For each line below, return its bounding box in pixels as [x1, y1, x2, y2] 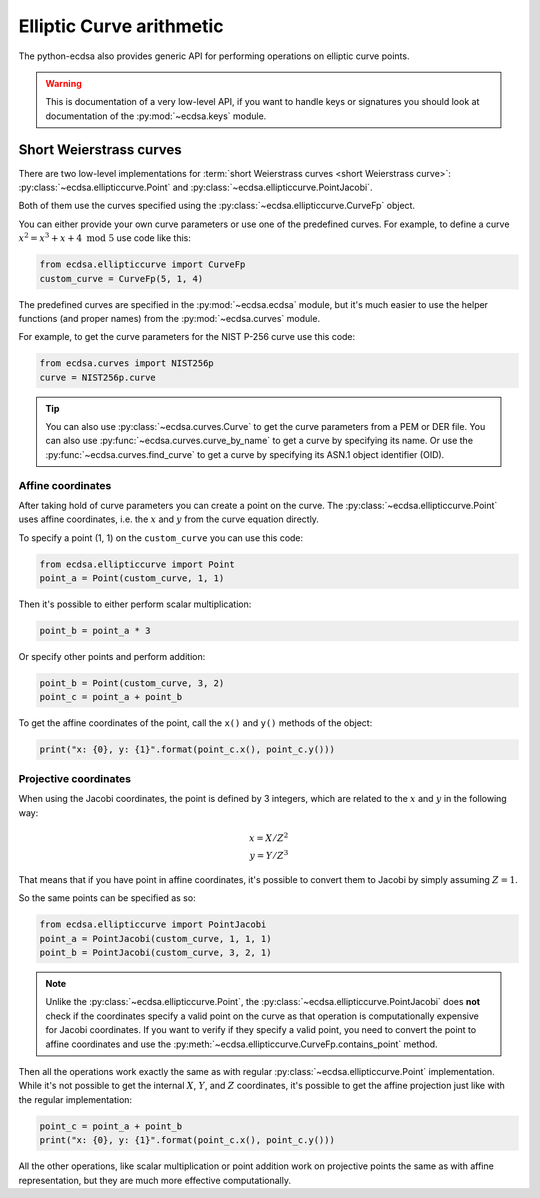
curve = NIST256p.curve [39, 371, 157, 383]
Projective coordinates [18, 771, 132, 785]
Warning [45, 77, 82, 89]
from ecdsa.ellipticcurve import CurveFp [39, 259, 246, 270]
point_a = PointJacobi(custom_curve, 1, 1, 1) [39, 933, 272, 944]
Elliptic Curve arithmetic [18, 15, 224, 37]
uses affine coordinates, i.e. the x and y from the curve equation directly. [18, 513, 320, 525]
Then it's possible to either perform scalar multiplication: [18, 598, 252, 610]
